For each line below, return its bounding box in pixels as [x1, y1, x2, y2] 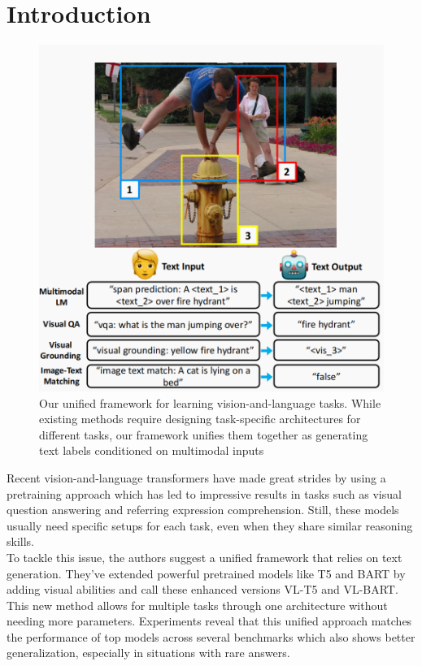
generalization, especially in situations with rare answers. [7, 644, 290, 661]
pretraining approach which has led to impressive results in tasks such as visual [7, 485, 402, 502]
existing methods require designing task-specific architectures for [39, 410, 361, 427]
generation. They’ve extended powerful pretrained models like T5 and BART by [7, 564, 406, 582]
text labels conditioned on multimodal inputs [39, 442, 264, 459]
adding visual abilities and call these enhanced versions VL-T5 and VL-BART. [7, 581, 398, 598]
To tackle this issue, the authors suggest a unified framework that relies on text [7, 548, 402, 565]
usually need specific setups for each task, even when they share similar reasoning [7, 517, 413, 534]
